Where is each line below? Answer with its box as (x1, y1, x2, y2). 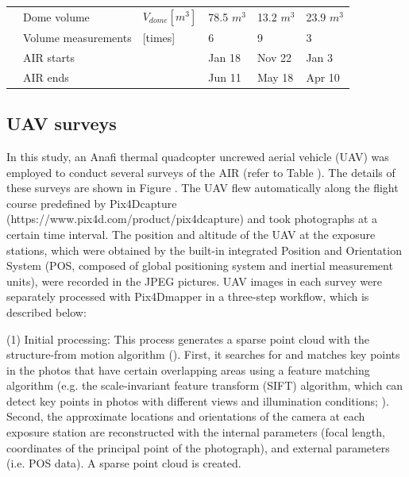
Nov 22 (257, 48, 292, 65)
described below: (6, 303, 87, 320)
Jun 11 (208, 68, 241, 85)
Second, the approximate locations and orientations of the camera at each (6, 408, 365, 425)
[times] (142, 29, 176, 45)
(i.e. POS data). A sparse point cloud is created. (6, 455, 241, 471)
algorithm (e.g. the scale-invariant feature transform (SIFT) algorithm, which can (6, 377, 403, 394)
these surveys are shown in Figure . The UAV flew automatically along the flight (6, 179, 399, 196)
